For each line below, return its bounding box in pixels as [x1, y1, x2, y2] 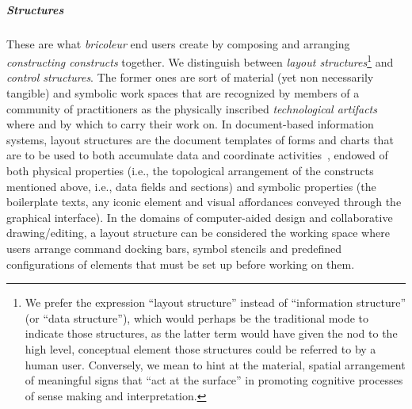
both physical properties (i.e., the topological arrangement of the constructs [6, 162, 374, 178]
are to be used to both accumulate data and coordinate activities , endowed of [6, 147, 388, 163]
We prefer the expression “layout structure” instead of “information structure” [25, 294, 406, 311]
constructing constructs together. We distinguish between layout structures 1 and [6, 52, 394, 70]
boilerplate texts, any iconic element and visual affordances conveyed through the [6, 193, 402, 210]
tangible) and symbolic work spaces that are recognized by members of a [6, 85, 360, 101]
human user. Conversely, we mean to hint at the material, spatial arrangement [25, 356, 406, 373]
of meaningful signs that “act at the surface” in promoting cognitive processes [25, 372, 403, 388]
